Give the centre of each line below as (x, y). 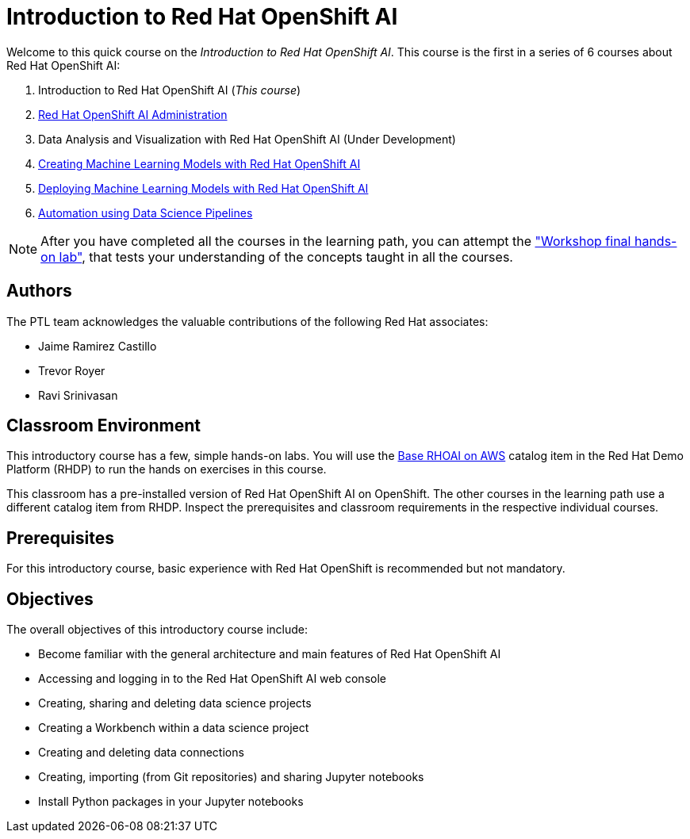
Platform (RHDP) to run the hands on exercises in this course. (167, 469)
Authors (39, 291)
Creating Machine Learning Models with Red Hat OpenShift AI (199, 163)
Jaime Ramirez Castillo (98, 346)
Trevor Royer (72, 370)
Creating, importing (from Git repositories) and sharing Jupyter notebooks (231, 777)
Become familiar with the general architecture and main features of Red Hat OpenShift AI (270, 654)
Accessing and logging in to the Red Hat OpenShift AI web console (212, 679)
